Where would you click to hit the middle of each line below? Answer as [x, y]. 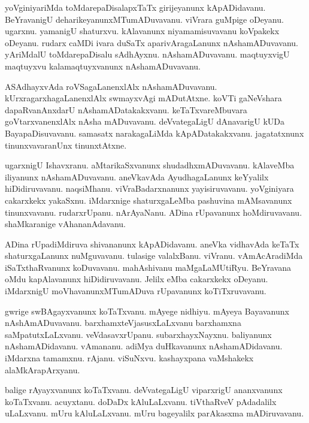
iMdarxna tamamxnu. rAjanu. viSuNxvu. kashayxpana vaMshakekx [129, 358]
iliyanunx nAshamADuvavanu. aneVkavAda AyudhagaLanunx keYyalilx [137, 176]
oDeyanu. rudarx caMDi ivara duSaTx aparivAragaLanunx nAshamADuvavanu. [152, 42]
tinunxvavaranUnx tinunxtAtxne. [66, 145]
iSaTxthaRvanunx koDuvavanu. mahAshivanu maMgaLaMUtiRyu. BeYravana [148, 267]
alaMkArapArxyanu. [43, 369]
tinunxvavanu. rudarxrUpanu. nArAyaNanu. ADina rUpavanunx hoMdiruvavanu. [154, 212]
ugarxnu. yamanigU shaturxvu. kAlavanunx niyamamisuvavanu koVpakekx [142, 31]
